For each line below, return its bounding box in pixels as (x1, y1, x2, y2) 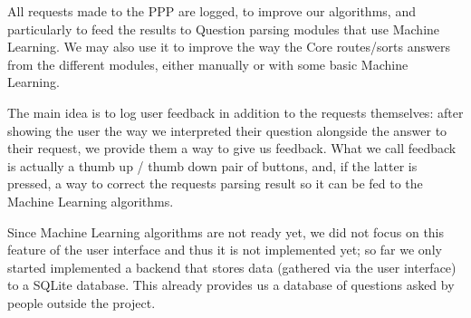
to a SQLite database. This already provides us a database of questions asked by (7, 275, 455, 294)
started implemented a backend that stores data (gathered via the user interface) (7, 257, 457, 276)
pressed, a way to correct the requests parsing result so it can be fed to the (7, 174, 423, 193)
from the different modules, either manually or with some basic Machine (7, 54, 409, 73)
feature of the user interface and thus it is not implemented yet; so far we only (7, 240, 442, 259)
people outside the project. (7, 293, 156, 312)
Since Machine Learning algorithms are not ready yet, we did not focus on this (7, 222, 445, 241)
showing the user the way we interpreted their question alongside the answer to (7, 120, 447, 140)
